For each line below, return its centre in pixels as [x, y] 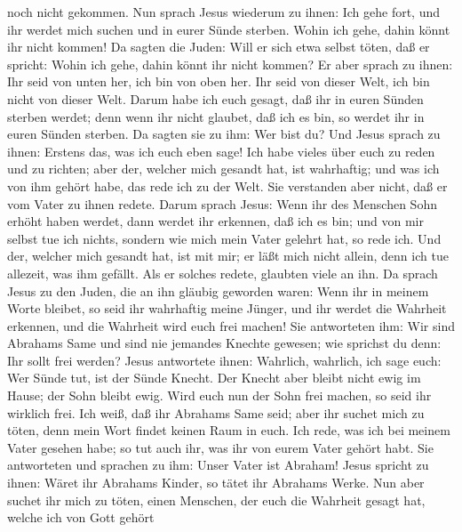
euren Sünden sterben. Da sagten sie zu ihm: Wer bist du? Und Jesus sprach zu [224, 134]
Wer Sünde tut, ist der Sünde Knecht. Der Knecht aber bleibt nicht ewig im [214, 378]
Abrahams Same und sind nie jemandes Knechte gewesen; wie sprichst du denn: [224, 343]
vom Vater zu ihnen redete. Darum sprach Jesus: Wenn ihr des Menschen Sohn [222, 203]
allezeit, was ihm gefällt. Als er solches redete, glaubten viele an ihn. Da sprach [223, 273]
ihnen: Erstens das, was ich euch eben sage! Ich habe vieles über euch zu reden [221, 151]
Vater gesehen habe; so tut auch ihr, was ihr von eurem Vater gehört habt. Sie [220, 447]
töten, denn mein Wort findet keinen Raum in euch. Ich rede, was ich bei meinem [229, 430]
